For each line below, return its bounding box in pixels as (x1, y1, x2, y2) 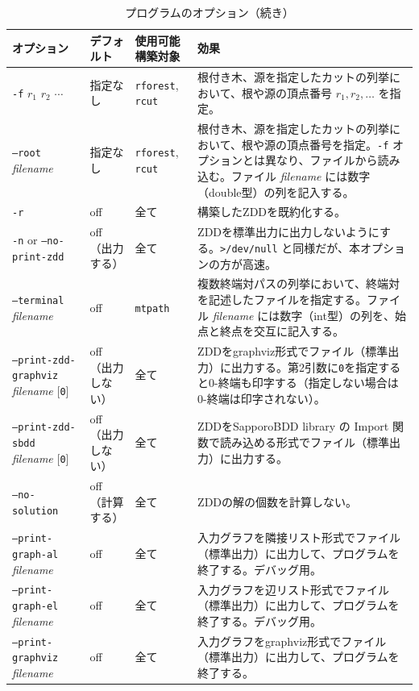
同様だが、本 (292, 239, 361, 256)
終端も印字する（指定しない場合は (218, 374, 399, 391)
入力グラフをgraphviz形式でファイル (197, 632, 387, 649)
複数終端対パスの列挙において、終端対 (197, 275, 400, 292)
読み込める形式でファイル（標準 (220, 434, 390, 451)
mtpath (135, 302, 170, 314)
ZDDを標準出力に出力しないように (197, 223, 380, 240)
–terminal (12, 294, 64, 306)
